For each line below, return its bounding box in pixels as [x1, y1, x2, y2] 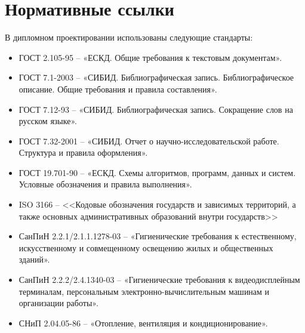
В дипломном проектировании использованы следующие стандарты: [5, 31, 253, 44]
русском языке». [19, 115, 77, 127]
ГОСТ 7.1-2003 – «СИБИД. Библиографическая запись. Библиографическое [19, 71, 294, 84]
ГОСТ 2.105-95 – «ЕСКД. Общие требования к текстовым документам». [19, 51, 282, 63]
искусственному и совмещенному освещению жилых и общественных [19, 241, 273, 254]
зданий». [19, 253, 50, 266]
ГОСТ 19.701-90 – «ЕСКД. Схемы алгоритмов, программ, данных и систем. [19, 166, 296, 178]
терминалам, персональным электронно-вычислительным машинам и [19, 285, 270, 297]
